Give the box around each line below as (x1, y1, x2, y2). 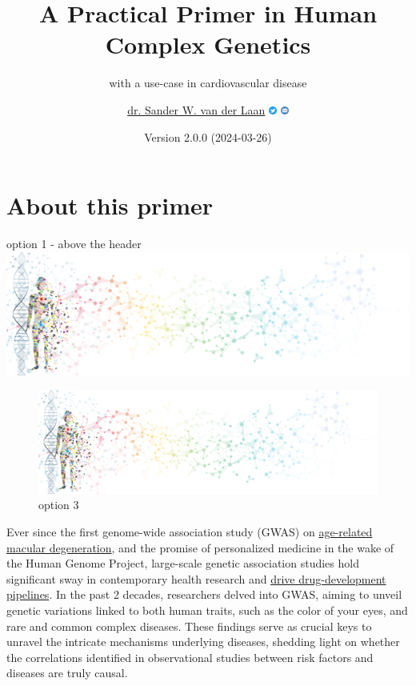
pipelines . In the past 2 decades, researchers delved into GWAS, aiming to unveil (6, 586, 402, 603)
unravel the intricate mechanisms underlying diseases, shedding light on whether (6, 633, 400, 650)
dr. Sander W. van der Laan (127, 101, 266, 118)
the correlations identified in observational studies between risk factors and (6, 648, 374, 665)
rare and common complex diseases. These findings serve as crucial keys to (6, 617, 372, 634)
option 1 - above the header (6, 235, 142, 252)
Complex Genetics (105, 28, 311, 61)
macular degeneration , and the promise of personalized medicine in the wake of (6, 539, 394, 556)
